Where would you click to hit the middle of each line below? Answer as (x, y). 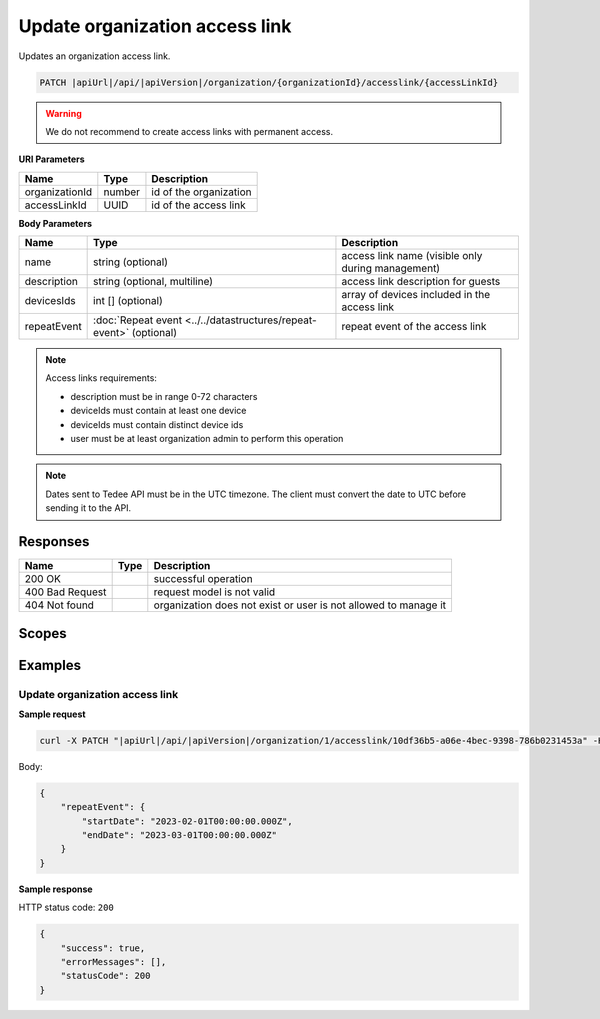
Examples (50, 665)
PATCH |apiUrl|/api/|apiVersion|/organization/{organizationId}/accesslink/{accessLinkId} (269, 82)
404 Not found (59, 605)
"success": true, (103, 948)
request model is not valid (214, 592)
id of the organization (201, 192)
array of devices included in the (416, 295)
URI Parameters (51, 159)
